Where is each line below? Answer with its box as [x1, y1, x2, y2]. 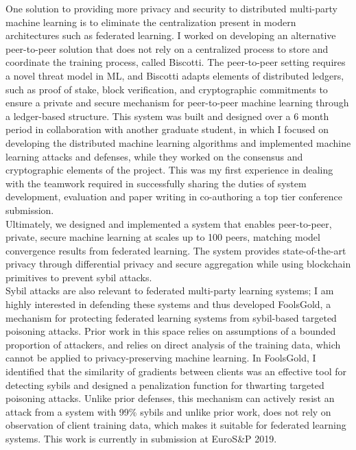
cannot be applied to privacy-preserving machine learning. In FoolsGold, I [5, 351, 316, 365]
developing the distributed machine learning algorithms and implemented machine [5, 135, 351, 150]
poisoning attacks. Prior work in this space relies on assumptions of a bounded [5, 324, 336, 338]
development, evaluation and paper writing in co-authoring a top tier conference [5, 189, 343, 204]
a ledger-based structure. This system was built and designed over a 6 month [5, 108, 329, 123]
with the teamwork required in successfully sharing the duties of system [5, 176, 307, 190]
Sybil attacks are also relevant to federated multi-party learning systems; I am [5, 283, 334, 298]
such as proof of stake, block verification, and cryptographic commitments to [5, 82, 328, 96]
